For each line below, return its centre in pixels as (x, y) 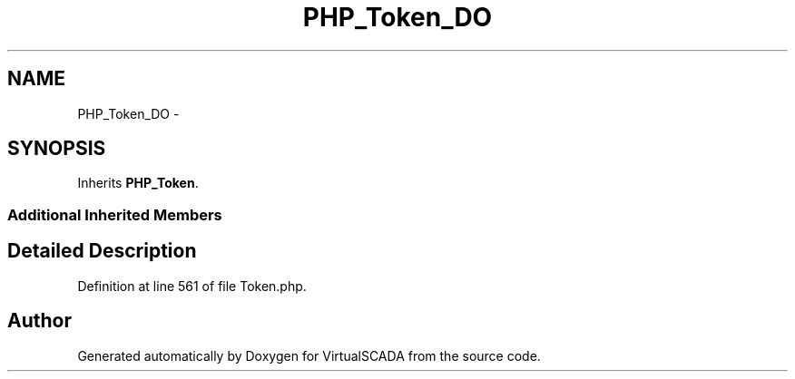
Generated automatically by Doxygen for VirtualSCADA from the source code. (309, 355)
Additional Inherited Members (115, 214)
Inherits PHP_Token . (138, 183)
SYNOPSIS (57, 149)
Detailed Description (102, 251)
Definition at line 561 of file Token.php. (192, 286)
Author (39, 321)
